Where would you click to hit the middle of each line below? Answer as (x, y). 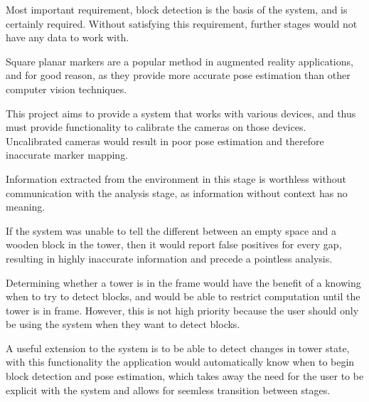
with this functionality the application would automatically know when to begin (180, 362)
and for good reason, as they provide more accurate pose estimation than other (178, 75)
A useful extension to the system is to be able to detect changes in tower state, (178, 348)
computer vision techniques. (66, 89)
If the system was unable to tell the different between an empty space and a (171, 230)
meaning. (26, 207)
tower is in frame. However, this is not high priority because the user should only (182, 310)
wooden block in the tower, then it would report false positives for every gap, (174, 244)
